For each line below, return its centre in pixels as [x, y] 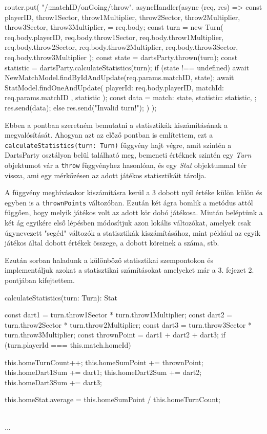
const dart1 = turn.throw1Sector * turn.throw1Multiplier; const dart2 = [119, 315]
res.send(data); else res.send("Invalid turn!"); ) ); [81, 107]
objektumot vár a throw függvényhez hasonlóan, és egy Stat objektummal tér [126, 165]
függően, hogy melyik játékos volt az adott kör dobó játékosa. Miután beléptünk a [134, 212]
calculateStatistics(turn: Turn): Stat [61, 297]
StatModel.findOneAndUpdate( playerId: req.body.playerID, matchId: [114, 87]
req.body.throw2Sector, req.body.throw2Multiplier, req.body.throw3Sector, [121, 47]
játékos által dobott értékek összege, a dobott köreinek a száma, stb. [112, 243]
